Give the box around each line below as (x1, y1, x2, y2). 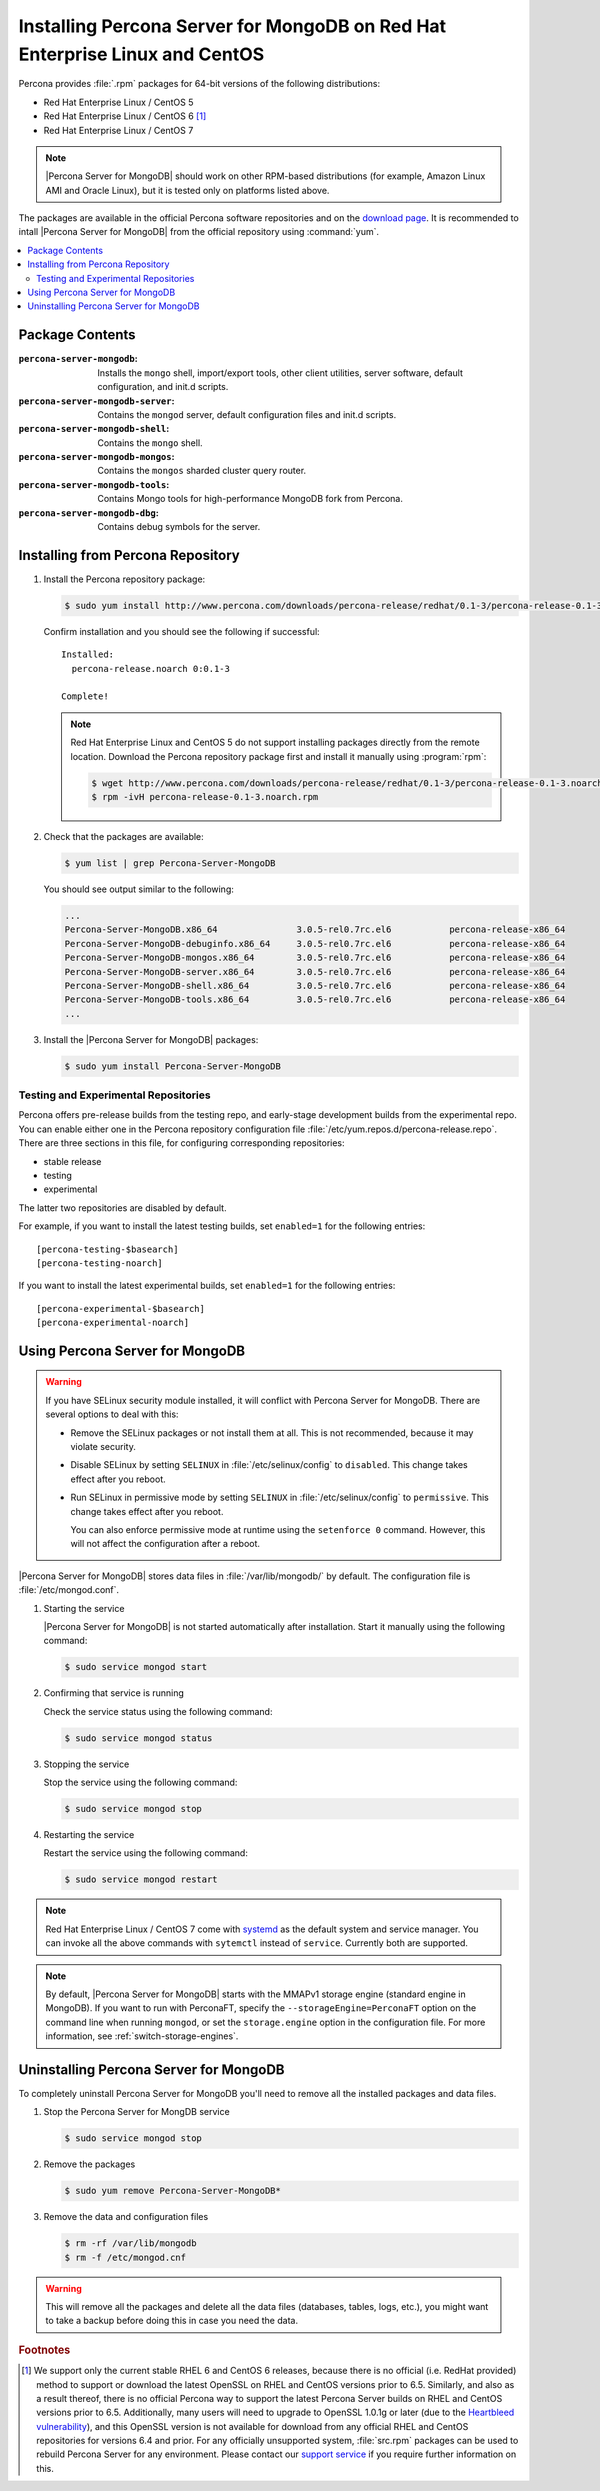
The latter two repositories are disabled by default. (18, 1201, 227, 1214)
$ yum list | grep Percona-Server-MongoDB (64, 857, 276, 869)
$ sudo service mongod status (64, 1732, 213, 1744)
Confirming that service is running (43, 1687, 185, 1699)
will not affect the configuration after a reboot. (70, 1538, 260, 1550)
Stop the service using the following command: (43, 1776, 238, 1789)
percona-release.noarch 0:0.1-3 (71, 663, 230, 674)
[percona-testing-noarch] (36, 1257, 164, 1269)
